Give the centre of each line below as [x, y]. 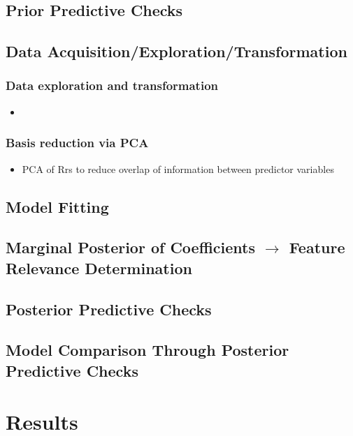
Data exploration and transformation [112, 85]
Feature [317, 247]
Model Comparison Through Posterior [147, 350]
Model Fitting [57, 206]
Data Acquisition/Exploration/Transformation [176, 51]
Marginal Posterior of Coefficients [130, 247]
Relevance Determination [99, 268]
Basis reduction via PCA [77, 143]
